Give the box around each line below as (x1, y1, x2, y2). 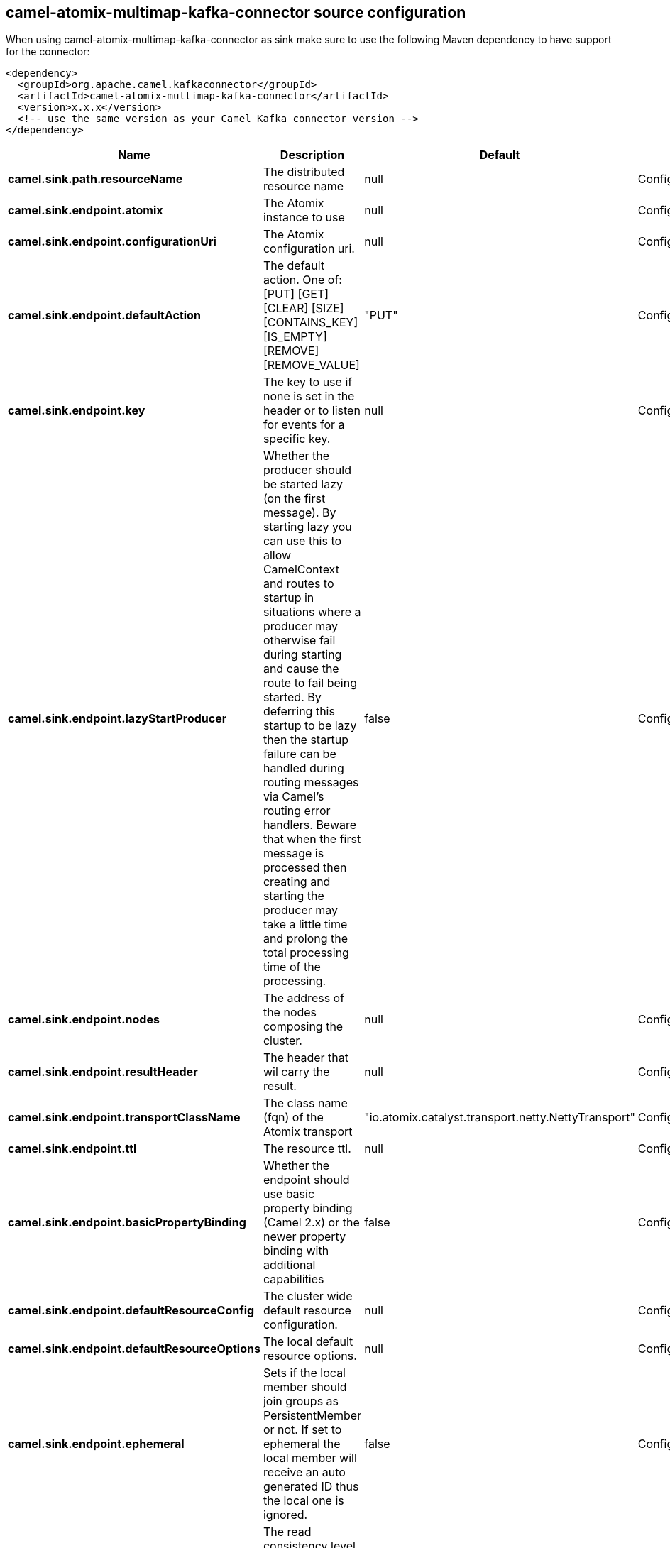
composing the (263, 1019, 344, 1034)
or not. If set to (263, 1422, 342, 1437)
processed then (263, 860, 347, 875)
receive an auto (263, 1465, 346, 1480)
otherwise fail (263, 633, 336, 648)
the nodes (263, 1005, 317, 1020)
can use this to (263, 534, 342, 549)
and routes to (263, 576, 334, 591)
